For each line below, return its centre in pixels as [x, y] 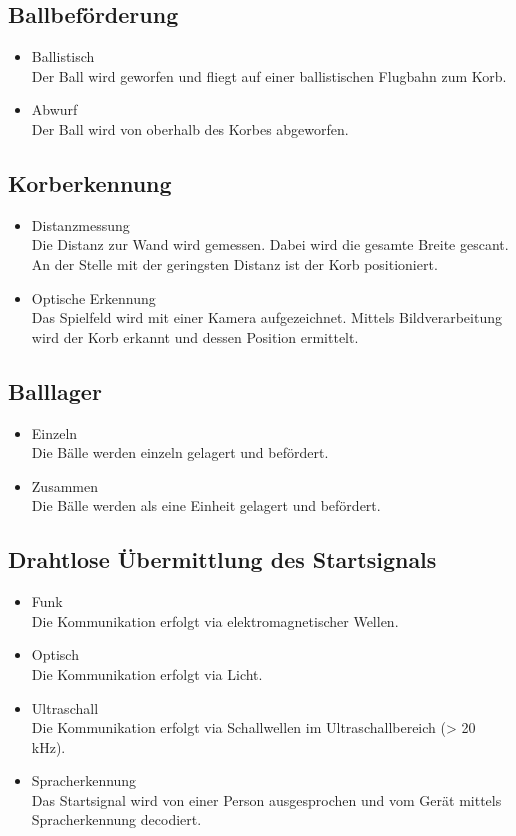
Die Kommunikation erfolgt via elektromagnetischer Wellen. [215, 620]
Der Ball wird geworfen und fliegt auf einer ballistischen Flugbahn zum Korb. [269, 75]
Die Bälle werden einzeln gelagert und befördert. [180, 452]
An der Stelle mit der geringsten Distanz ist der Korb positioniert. [234, 263]
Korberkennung [90, 182]
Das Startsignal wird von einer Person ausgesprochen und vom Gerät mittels [266, 799]
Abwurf [54, 109]
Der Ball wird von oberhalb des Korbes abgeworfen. [190, 128]
